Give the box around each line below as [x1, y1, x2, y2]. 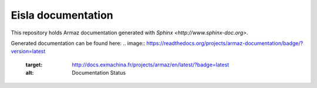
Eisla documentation [11, 9, 114, 22]
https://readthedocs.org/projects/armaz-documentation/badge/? [146, 40, 303, 47]
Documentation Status [72, 69, 126, 76]
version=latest [11, 48, 46, 55]
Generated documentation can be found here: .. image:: [11, 40, 146, 47]
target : [25, 61, 43, 68]
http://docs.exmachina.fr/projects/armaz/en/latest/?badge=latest [72, 61, 230, 68]
